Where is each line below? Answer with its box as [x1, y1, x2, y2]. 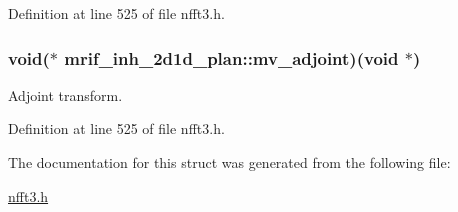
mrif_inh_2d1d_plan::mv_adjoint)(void [64, 45, 399, 70]
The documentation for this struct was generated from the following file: [8, 152, 451, 172]
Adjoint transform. [8, 84, 123, 105]
